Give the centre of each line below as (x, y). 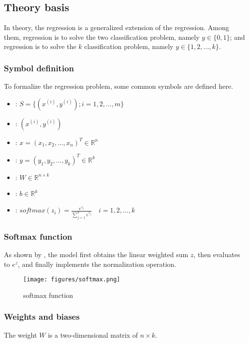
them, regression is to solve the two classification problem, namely (102, 37)
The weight (21, 335)
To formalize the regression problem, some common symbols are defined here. (118, 86)
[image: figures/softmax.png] (72, 280)
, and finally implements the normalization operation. (97, 264)
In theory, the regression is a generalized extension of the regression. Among (117, 27)
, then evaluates (217, 254)
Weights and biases (42, 317)
